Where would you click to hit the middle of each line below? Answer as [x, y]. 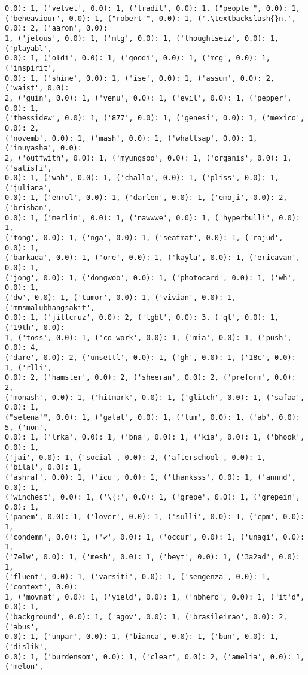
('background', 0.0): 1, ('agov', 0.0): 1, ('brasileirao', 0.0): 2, [146, 617]
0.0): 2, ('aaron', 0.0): [56, 28]
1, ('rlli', [28, 367]
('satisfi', [28, 168]
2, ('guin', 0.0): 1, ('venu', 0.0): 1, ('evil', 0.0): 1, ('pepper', [148, 98]
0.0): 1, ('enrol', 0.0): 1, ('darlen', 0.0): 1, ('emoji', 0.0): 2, [146, 198]
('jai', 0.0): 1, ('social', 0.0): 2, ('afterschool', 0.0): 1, [135, 457]
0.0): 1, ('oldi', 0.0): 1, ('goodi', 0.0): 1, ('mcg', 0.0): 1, [138, 58]
